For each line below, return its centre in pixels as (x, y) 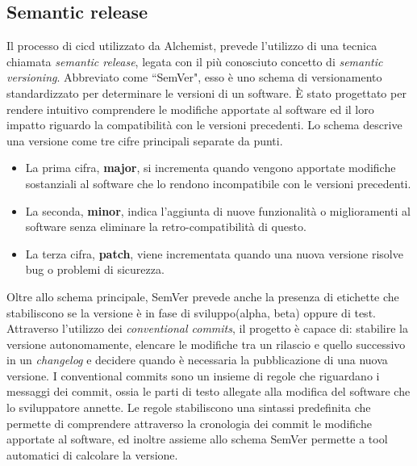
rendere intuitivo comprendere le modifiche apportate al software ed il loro (190, 109)
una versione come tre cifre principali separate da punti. (145, 140)
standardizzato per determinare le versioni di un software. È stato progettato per (206, 92)
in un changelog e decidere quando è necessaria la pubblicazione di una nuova (197, 360)
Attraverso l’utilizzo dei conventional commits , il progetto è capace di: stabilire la (207, 328)
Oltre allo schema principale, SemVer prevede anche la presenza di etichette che (203, 296)
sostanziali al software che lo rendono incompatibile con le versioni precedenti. (218, 183)
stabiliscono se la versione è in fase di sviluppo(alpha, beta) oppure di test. (191, 312)
